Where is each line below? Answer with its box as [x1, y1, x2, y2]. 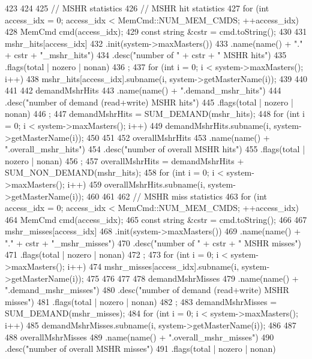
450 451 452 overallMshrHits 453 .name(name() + [86, 131, 270, 143]
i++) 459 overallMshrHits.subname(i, [67, 177, 205, 190]
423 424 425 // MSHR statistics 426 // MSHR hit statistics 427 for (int [5, 2, 269, 14]
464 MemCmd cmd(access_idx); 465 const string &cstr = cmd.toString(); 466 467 [5, 213, 307, 225]
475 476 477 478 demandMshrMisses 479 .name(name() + [86, 271, 299, 284]
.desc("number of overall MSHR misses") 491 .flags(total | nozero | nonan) [5, 342, 276, 355]
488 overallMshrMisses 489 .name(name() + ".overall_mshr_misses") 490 [5, 330, 274, 343]
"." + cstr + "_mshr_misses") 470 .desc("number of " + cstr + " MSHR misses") [5, 236, 302, 249]
